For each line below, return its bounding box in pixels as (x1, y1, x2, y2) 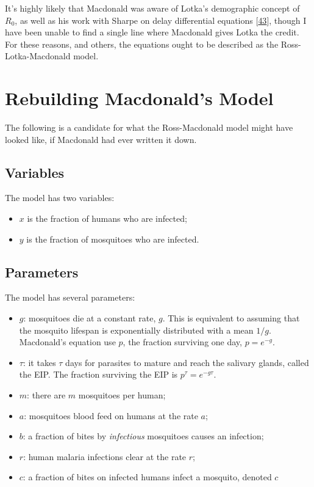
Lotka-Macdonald (5, 49, 71, 62)
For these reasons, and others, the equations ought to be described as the (5, 37, 279, 50)
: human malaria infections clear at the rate (23, 450, 187, 463)
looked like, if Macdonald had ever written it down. (5, 133, 197, 145)
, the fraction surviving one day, (123, 335, 242, 348)
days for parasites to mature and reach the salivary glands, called (65, 356, 309, 368)
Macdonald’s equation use (19, 335, 116, 348)
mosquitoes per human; (78, 389, 166, 401)
